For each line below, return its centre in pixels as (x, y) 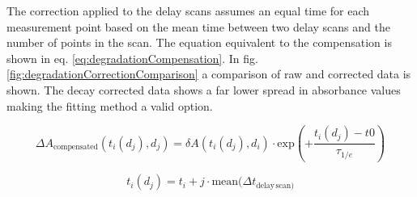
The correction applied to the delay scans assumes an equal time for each (188, 10)
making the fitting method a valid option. (110, 105)
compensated (76, 147)
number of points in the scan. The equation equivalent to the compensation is (199, 42)
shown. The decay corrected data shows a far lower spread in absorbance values (204, 89)
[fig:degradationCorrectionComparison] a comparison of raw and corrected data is (209, 74)
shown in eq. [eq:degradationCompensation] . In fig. (132, 58)
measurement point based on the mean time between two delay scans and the (198, 26)
